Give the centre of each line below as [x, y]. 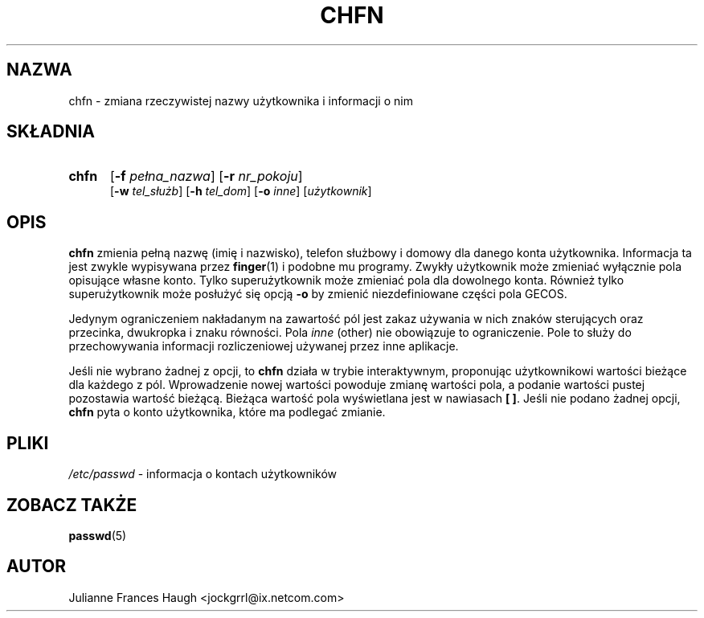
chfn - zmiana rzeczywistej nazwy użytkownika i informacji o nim [241, 100]
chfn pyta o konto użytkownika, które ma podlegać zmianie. [227, 412]
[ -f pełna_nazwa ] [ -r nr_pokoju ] [206, 176]
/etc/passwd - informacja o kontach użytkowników [203, 474]
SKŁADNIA [51, 132]
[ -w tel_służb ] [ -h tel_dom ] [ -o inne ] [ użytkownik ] [241, 191]
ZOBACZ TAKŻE [72, 505]
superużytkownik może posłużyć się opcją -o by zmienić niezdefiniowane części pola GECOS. [318, 294]
